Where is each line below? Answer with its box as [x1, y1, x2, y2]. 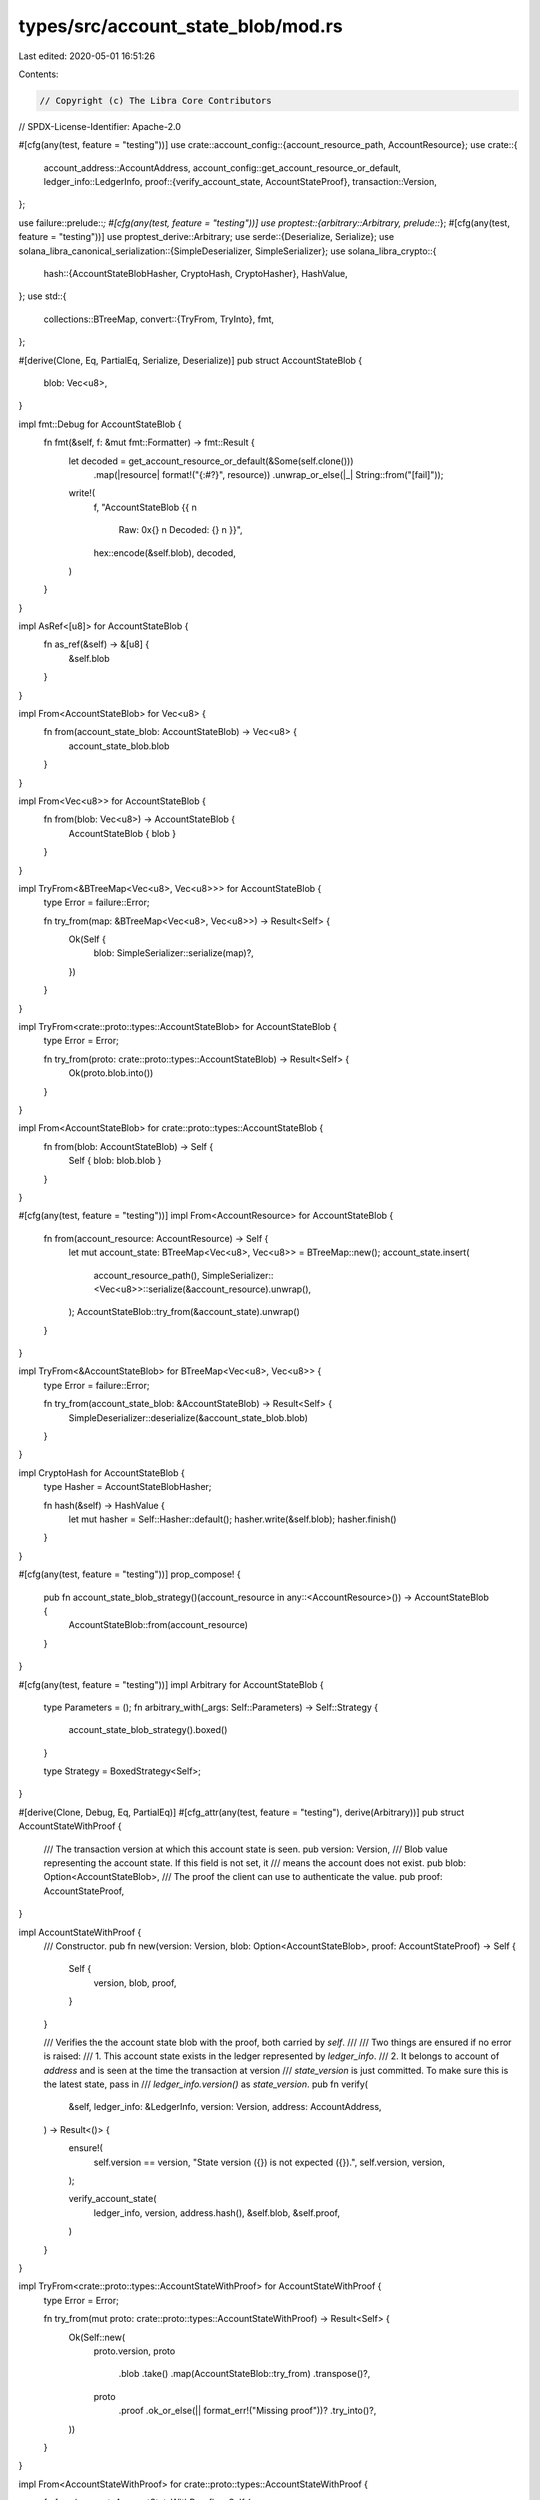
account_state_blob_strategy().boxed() [68, 1724, 228, 1736]
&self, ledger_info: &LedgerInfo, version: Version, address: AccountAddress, [68, 2101, 382, 2113]
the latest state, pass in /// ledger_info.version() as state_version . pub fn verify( [43, 2078, 369, 2090]
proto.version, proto [93, 2345, 176, 2357]
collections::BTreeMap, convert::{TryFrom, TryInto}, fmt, [43, 313, 275, 325]
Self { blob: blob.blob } [68, 1155, 162, 1167]
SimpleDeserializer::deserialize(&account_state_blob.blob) [68, 1411, 309, 1424]
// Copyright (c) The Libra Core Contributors [39, 95, 272, 106]
